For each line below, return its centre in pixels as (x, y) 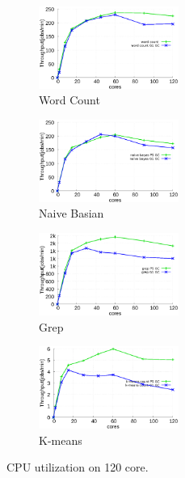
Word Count (69, 100)
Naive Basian (71, 213)
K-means (61, 440)
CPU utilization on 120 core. (78, 467)
